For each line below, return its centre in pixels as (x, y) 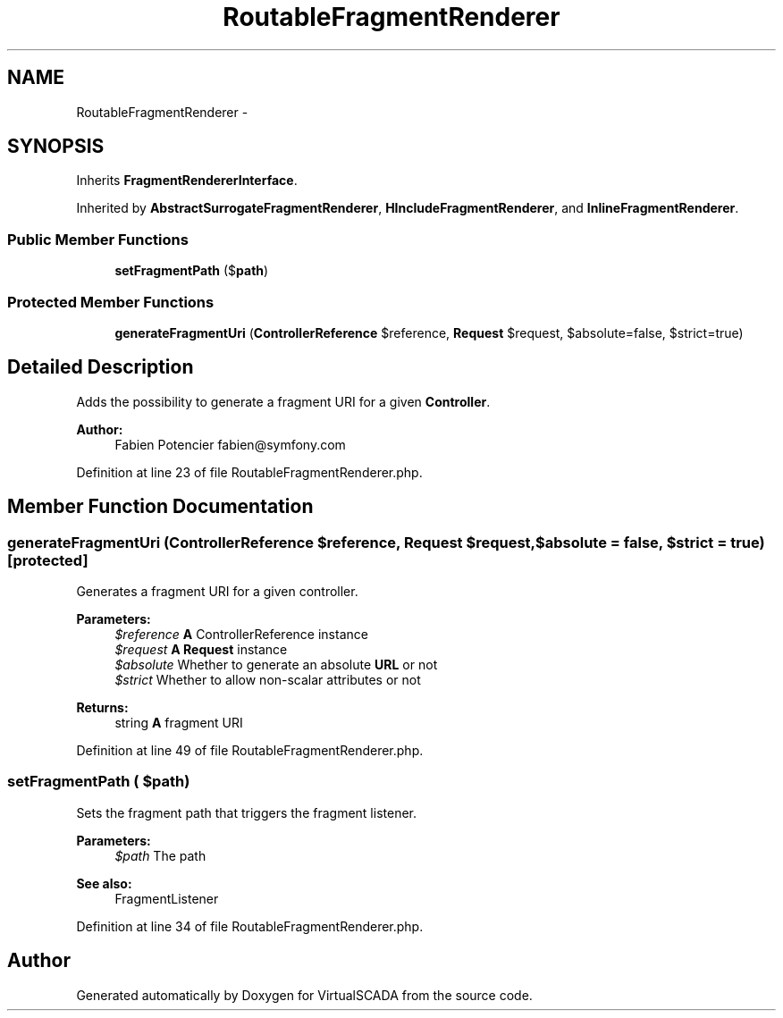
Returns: (102, 707)
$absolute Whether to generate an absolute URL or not (276, 665)
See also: (104, 883)
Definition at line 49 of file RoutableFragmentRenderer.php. (250, 750)
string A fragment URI (179, 723)
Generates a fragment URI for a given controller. (217, 591)
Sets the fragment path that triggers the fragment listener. (247, 812)
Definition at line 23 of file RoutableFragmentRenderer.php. (249, 472)
